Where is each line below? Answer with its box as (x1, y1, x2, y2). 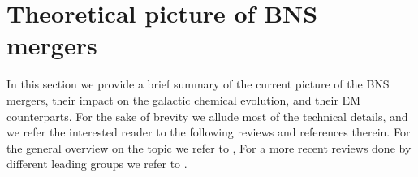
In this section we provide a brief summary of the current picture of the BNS (6, 76, 390, 93)
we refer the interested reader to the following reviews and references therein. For (6, 123, 411, 140)
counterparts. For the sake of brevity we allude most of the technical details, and (6, 107, 408, 124)
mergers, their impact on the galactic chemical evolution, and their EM (6, 91, 360, 108)
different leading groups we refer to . (6, 155, 187, 172)
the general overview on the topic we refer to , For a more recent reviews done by (6, 139, 412, 156)
